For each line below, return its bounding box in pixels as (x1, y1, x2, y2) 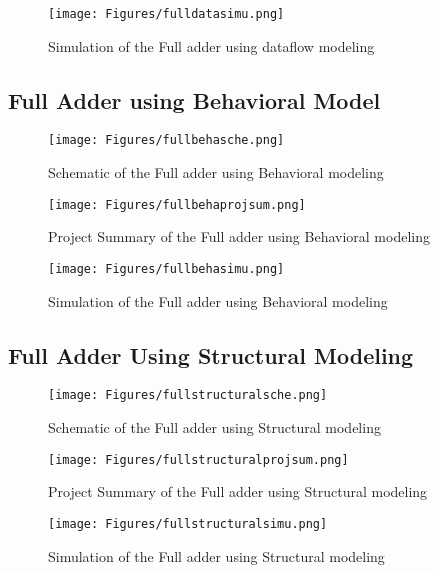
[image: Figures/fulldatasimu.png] (48, 7, 285, 21)
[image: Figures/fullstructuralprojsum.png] (48, 452, 349, 467)
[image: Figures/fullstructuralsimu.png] (48, 516, 328, 531)
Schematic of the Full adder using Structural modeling (48, 417, 381, 438)
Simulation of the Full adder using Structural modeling (48, 545, 385, 566)
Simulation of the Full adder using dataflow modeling (48, 35, 375, 56)
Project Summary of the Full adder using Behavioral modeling (48, 226, 430, 247)
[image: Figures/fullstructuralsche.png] (48, 388, 328, 403)
